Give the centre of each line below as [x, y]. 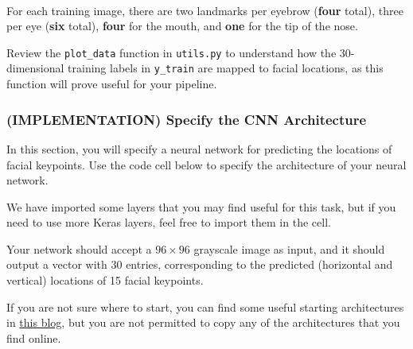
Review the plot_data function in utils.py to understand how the [171, 52]
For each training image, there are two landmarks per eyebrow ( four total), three [205, 10]
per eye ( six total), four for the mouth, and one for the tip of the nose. [182, 26]
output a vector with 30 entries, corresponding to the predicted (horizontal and [200, 264]
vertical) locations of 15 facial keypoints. [105, 280]
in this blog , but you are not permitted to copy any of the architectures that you [203, 322]
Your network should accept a [79, 248]
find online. [34, 337]
